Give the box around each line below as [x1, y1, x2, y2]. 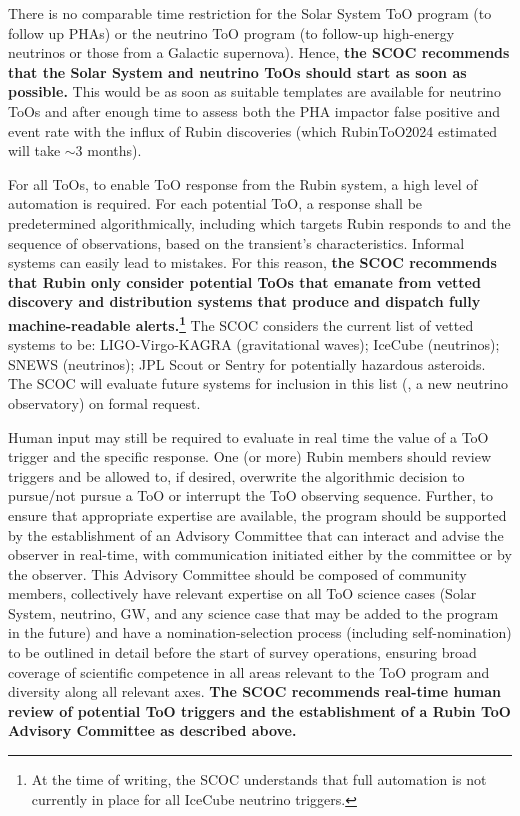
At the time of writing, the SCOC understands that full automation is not [31, 769, 487, 790]
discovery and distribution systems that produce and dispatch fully [8, 291, 481, 312]
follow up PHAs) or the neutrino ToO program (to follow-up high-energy [8, 22, 455, 43]
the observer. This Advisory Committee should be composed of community [8, 563, 467, 584]
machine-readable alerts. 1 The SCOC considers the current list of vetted [8, 311, 474, 335]
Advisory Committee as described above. [8, 720, 297, 741]
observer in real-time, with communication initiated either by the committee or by [8, 544, 512, 565]
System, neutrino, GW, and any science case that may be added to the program [8, 602, 499, 623]
